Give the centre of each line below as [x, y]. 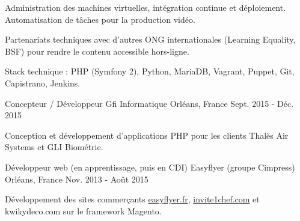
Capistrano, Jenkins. [43, 83]
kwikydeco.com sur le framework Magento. [83, 210]
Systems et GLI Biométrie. [54, 147]
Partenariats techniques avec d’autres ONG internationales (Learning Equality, [150, 39]
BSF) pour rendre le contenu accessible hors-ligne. [97, 51]
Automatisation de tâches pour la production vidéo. [100, 19]
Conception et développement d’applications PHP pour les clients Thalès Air [147, 135]
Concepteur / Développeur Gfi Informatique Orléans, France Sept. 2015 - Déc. [149, 103]
